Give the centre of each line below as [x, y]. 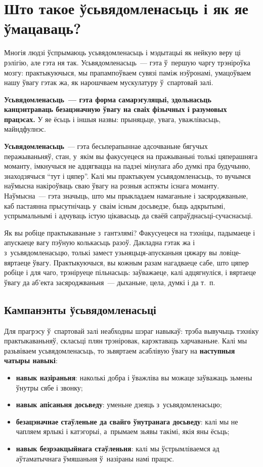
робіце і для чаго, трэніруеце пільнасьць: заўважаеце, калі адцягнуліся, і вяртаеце [130, 272]
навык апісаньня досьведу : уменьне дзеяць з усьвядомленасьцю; [119, 404]
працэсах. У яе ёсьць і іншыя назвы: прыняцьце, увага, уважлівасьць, [113, 119]
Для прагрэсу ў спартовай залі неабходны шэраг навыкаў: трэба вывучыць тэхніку [131, 330]
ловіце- [230, 252]
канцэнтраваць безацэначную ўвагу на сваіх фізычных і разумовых [116, 109]
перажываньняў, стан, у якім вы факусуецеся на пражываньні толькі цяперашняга [131, 156]
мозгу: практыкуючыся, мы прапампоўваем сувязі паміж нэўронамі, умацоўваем [127, 72]
